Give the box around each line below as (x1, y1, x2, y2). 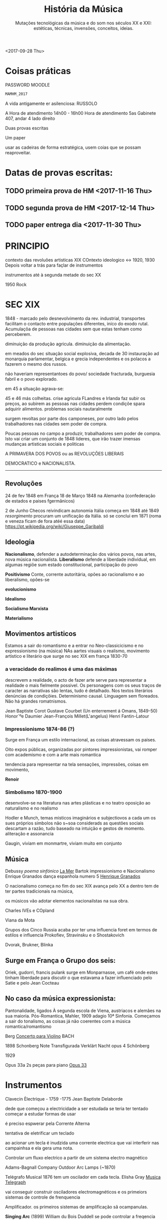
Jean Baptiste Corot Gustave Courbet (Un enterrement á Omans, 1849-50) (5, 708, 158, 713)
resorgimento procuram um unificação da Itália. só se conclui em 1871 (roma (5, 512, 162, 518)
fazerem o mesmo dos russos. (5, 361, 68, 367)
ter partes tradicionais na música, (5, 888, 74, 894)
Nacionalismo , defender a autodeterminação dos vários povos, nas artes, (5, 551, 157, 557)
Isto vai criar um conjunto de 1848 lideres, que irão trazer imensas (5, 435, 141, 441)
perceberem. (5, 331, 32, 337)
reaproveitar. (5, 149, 31, 155)
